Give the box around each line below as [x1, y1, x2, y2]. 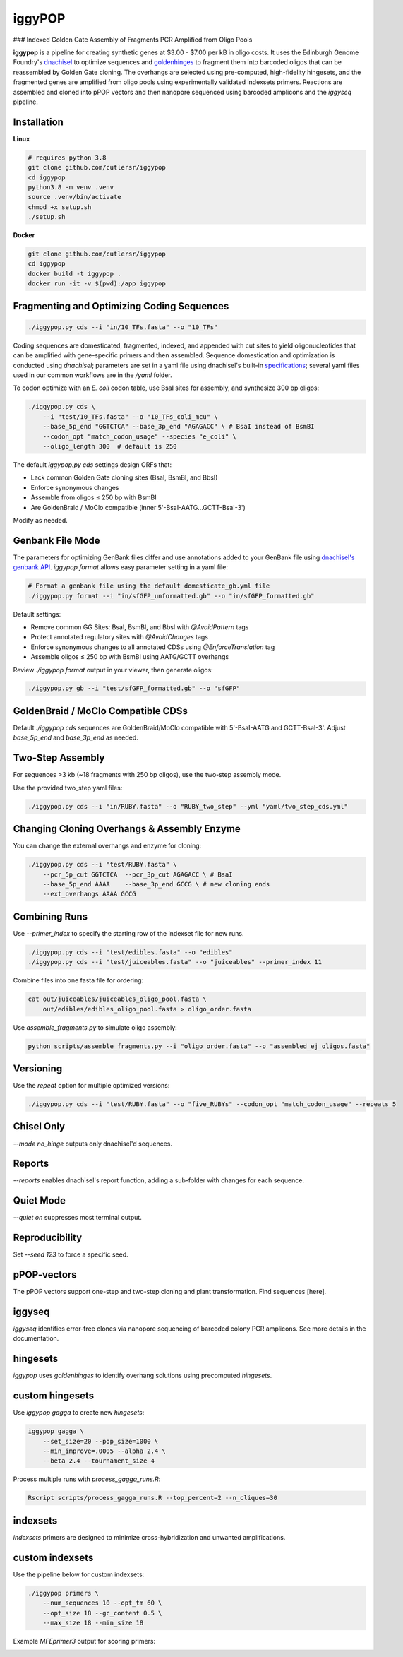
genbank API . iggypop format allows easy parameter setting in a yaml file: [13, 563, 229, 571]
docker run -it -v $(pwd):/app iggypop [28, 280, 166, 287]
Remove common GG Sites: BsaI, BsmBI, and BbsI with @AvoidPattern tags [30, 622, 249, 631]
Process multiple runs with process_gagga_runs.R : [13, 1475, 161, 1483]
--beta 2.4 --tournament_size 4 [42, 1457, 155, 1465]
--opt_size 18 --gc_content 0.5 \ [42, 1609, 162, 1617]
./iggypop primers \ [28, 1589, 99, 1597]
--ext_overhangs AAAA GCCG [42, 890, 137, 898]
